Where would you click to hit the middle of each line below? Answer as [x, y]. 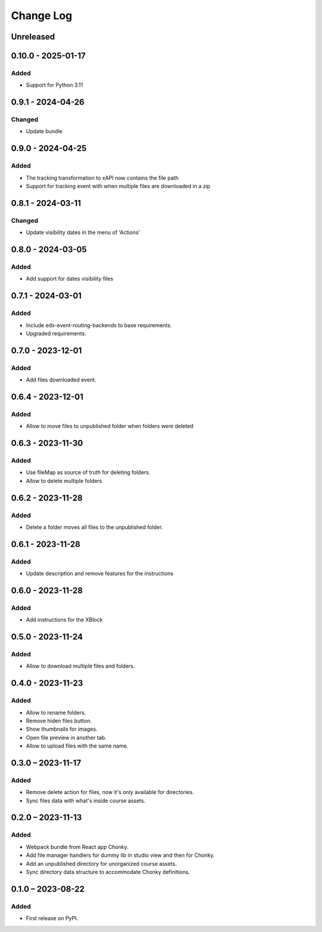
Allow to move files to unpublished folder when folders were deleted [110, 426]
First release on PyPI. [52, 918]
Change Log [42, 16]
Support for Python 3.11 [55, 85]
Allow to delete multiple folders [64, 481]
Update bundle [44, 131]
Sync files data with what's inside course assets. [86, 801]
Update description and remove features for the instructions [100, 574]
